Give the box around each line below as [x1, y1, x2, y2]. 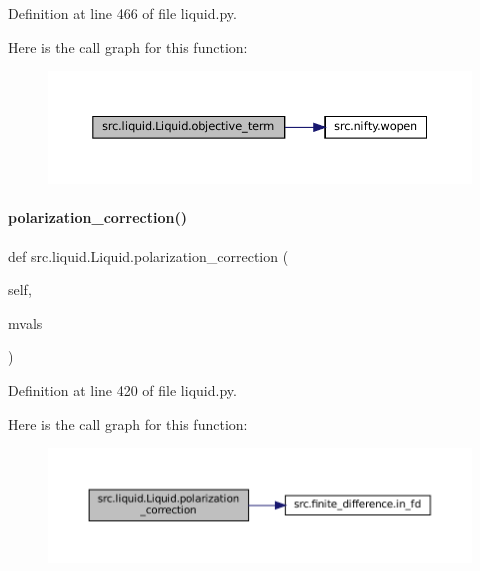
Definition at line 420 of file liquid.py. [8, 379, 237, 400]
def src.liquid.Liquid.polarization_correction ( [8, 245, 289, 266]
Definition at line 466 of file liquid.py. [8, 3, 237, 23]
